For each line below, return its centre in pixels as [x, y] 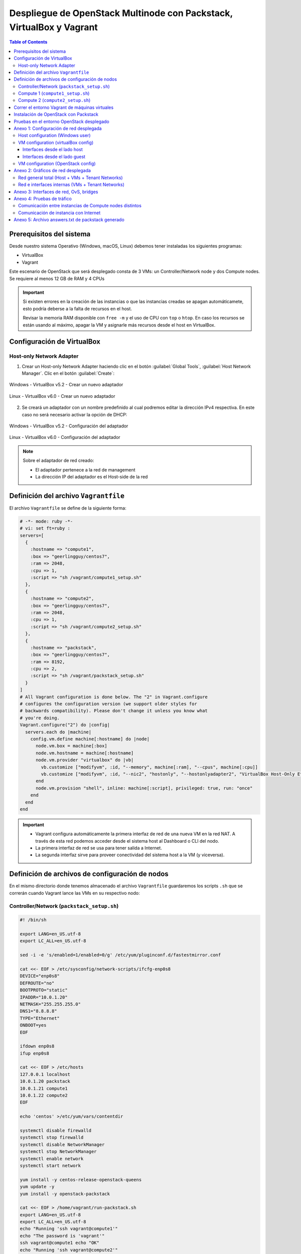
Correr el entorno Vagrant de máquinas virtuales [64, 107]
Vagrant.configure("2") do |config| [65, 725]
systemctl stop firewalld [52, 1138]
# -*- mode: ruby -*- [46, 521]
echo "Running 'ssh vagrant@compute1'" [69, 1229]
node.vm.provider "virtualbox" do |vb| [85, 760]
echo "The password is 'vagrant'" [62, 1236]
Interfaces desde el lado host [53, 149]
